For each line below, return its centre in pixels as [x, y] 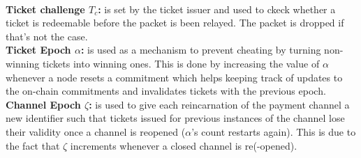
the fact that [33, 145]
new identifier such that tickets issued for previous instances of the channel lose [175, 118]
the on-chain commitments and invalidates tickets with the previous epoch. [166, 91]
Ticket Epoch [38, 50]
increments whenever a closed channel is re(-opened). [184, 145]
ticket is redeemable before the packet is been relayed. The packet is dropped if [175, 23]
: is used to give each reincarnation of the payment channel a [219, 104]
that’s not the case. [47, 36]
